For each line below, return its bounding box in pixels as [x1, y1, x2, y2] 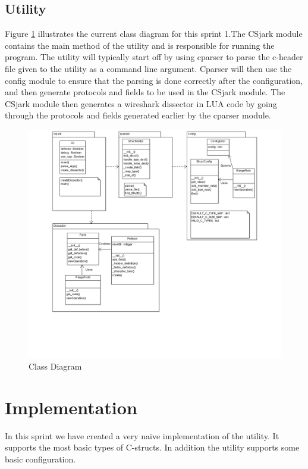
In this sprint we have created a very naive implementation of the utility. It [5, 429, 279, 442]
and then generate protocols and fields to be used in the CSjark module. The [5, 86, 285, 98]
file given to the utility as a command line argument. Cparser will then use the [5, 62, 292, 74]
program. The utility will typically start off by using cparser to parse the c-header [5, 51, 303, 63]
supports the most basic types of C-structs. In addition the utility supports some [5, 441, 300, 454]
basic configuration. [5, 452, 76, 465]
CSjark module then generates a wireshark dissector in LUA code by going [5, 97, 277, 110]
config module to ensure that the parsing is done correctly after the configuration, [5, 74, 303, 86]
